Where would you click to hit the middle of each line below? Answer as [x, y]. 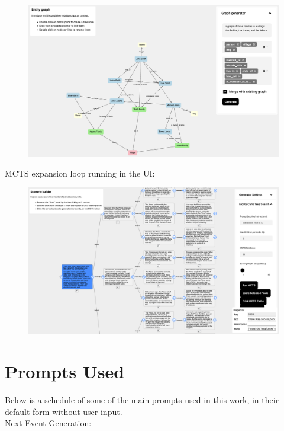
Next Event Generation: [48, 423]
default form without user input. [64, 411]
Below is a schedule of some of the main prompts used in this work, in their [142, 399]
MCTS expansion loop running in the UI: [80, 173]
